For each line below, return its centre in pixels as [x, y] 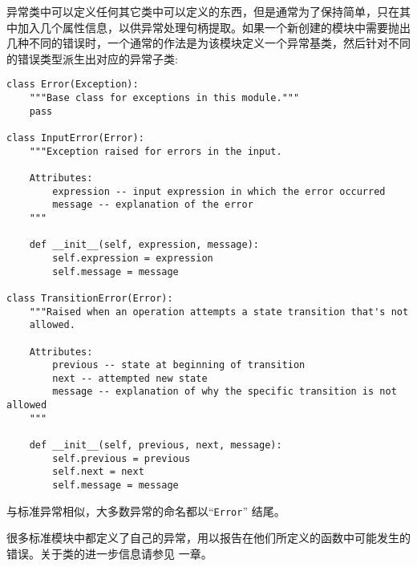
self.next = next [98, 472]
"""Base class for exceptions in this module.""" [164, 98]
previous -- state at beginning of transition [179, 365]
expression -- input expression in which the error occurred [219, 191]
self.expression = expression [133, 258]
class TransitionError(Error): [90, 298]
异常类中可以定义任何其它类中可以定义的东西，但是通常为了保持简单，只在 [203, 11]
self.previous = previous [121, 458]
